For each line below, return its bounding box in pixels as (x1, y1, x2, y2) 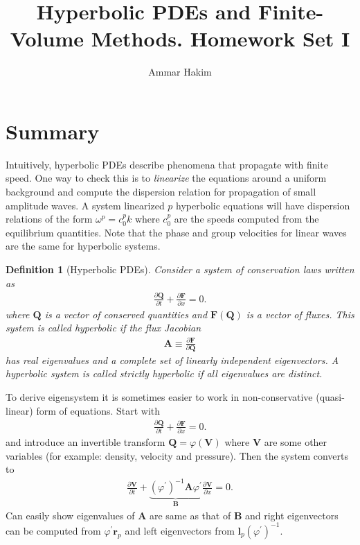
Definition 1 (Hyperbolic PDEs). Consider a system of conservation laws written (6, 262, 354, 276)
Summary (6, 116, 100, 145)
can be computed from (6, 523, 101, 537)
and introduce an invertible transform (6, 434, 165, 449)
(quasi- (316, 390, 345, 404)
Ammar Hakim (148, 64, 212, 79)
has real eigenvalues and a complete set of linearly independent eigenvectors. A (6, 352, 339, 367)
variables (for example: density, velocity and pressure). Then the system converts (6, 448, 348, 462)
